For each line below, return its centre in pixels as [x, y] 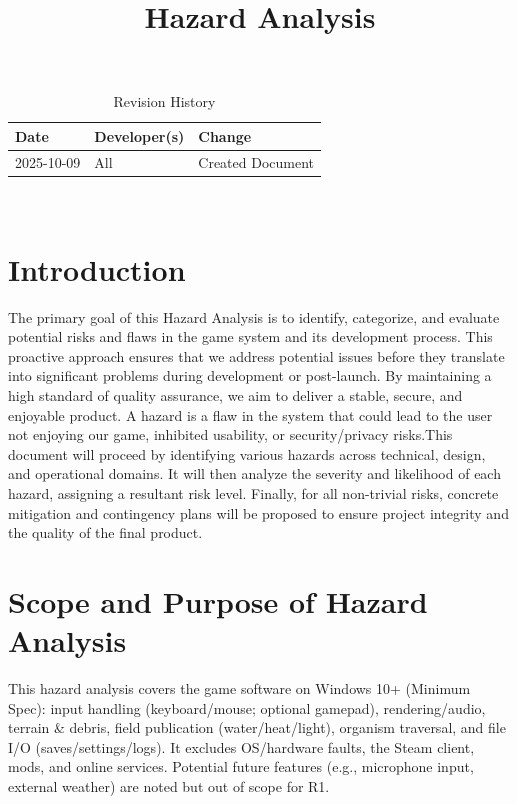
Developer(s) [139, 135]
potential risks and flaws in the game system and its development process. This [250, 336]
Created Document [256, 161]
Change [225, 135]
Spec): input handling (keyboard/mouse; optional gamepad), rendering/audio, [247, 707]
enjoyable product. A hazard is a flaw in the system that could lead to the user [250, 414]
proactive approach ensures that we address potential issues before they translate [256, 355]
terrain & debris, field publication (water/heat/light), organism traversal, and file [257, 727]
